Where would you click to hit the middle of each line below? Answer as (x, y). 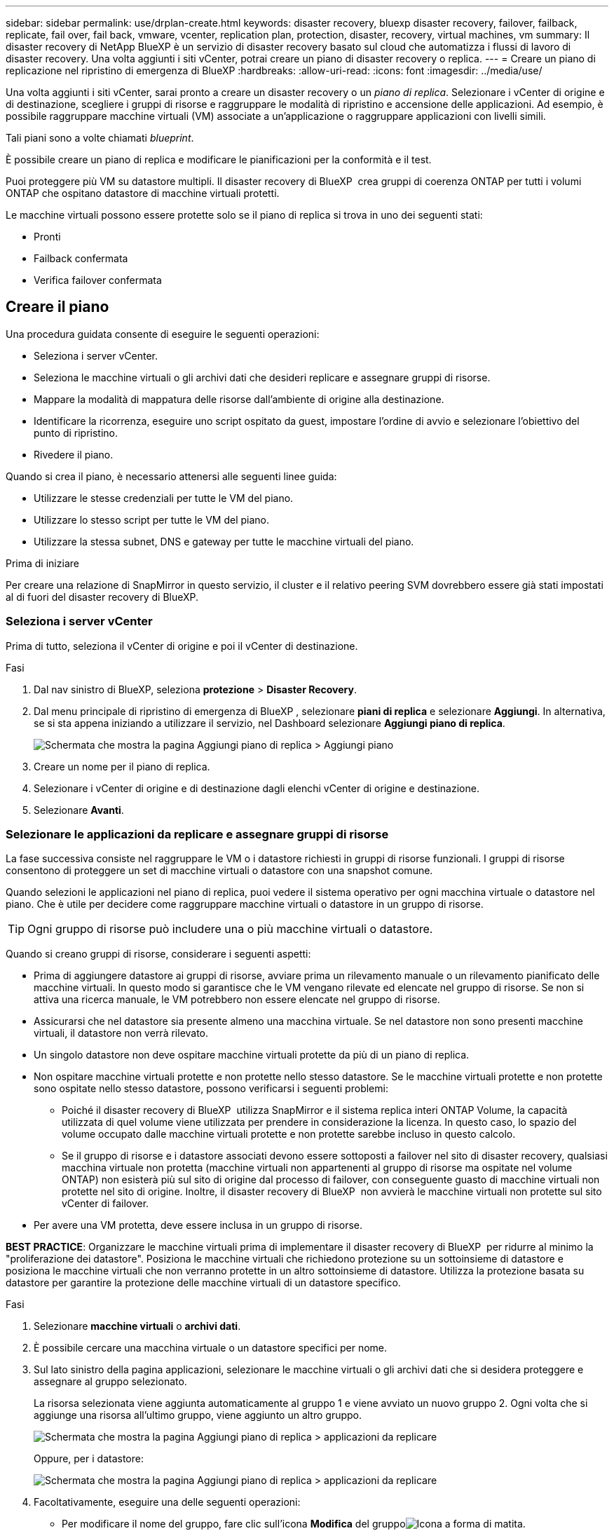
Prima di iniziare (42, 563)
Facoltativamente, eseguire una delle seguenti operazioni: (167, 1502)
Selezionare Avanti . (79, 810)
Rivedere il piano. (74, 454)
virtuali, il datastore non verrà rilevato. (121, 1033)
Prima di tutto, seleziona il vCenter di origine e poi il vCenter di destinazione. (182, 646)
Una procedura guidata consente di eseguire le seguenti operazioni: (163, 334)
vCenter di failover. (105, 1204)
